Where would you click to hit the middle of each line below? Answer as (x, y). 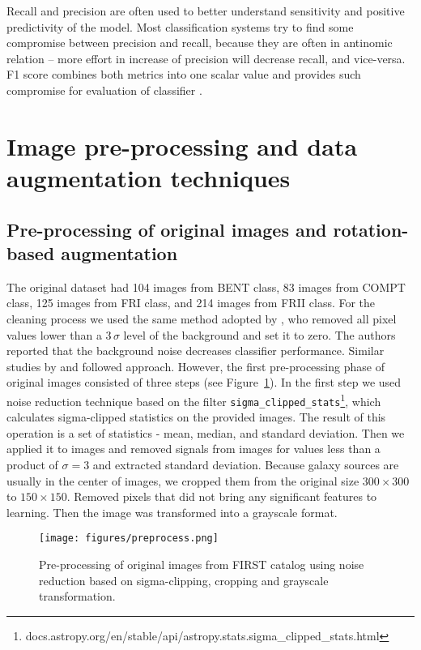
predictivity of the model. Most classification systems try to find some (180, 26)
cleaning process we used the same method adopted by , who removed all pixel (202, 318)
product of (32, 464)
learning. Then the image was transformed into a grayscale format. (172, 512)
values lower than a (54, 334)
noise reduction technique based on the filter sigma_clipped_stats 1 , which (194, 400)
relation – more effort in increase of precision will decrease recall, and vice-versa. (206, 58)
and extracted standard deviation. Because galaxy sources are (246, 464)
